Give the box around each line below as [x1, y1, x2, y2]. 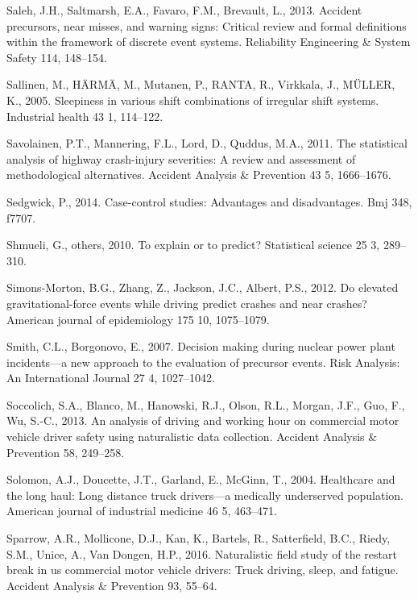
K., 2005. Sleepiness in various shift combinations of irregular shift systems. [6, 91, 379, 108]
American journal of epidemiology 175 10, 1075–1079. [6, 310, 270, 327]
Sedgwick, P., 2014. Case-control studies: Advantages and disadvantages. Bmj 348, [6, 193, 412, 210]
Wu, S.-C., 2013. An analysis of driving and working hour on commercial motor [6, 412, 399, 429]
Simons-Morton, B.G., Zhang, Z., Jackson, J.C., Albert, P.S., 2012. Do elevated [6, 279, 399, 296]
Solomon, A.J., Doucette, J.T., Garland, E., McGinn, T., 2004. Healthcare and [6, 471, 395, 488]
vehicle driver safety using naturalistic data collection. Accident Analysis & [6, 428, 378, 445]
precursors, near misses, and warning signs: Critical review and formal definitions [6, 17, 407, 34]
